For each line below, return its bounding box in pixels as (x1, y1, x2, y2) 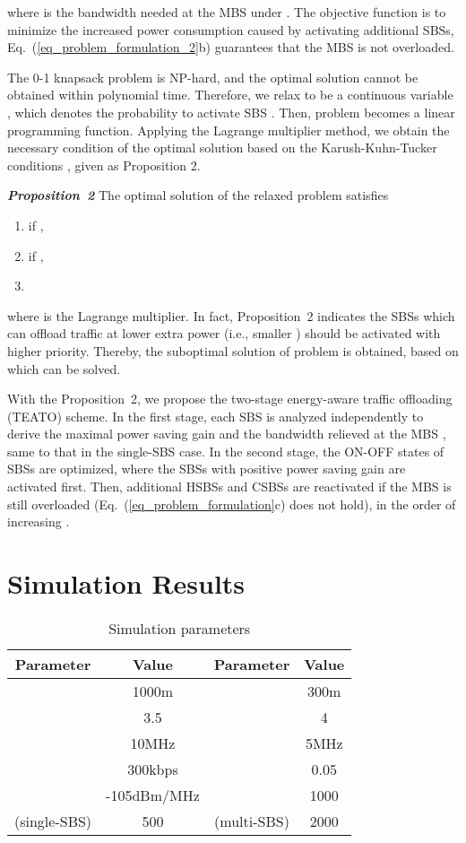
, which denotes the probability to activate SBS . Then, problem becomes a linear (7, 102, 455, 121)
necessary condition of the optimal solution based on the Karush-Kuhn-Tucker (7, 138, 437, 157)
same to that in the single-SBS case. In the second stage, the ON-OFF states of (7, 441, 444, 460)
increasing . (7, 512, 70, 531)
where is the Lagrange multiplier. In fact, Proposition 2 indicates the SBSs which (7, 306, 455, 325)
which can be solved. (7, 359, 121, 378)
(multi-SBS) (214, 810, 289, 831)
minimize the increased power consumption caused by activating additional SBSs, (7, 20, 454, 39)
